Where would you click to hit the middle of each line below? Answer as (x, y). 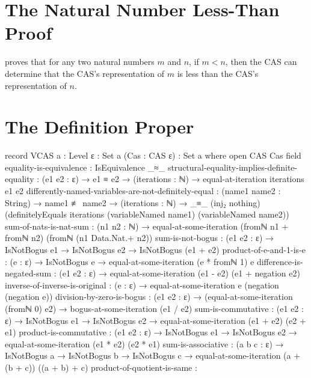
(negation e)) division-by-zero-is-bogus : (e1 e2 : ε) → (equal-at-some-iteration (149, 297)
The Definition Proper (100, 127)
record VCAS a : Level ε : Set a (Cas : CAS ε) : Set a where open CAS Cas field (153, 155)
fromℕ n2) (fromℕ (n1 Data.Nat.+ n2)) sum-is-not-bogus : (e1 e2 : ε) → (139, 238)
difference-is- (280, 261)
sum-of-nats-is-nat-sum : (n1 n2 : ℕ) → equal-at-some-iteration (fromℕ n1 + (147, 226)
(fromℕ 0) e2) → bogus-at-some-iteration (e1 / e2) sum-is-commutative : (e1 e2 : (154, 308)
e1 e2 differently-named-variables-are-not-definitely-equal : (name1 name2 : (143, 191)
